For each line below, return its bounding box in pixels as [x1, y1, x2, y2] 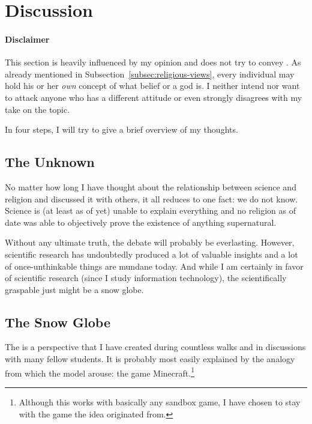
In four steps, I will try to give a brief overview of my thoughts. [5, 123, 238, 136]
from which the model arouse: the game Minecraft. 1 [5, 365, 194, 379]
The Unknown [5, 153, 95, 171]
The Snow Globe [5, 312, 110, 331]
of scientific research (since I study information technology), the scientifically [5, 271, 287, 284]
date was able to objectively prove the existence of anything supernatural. [5, 216, 277, 228]
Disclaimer [5, 32, 50, 45]
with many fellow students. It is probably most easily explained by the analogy [5, 353, 295, 365]
